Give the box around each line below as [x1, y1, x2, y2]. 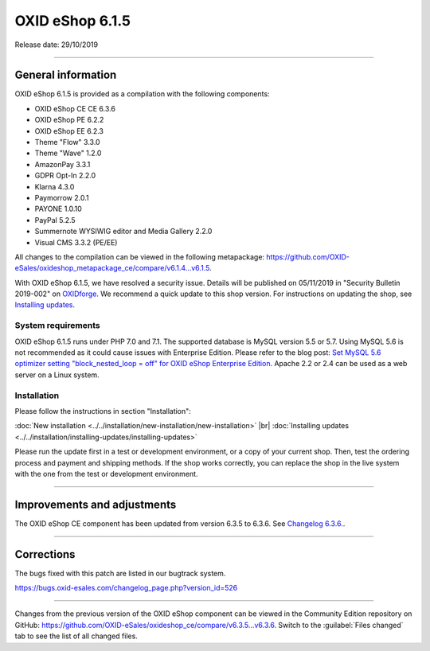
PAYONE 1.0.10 [34, 204, 83, 214]
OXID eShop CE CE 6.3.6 [34, 103, 115, 113]
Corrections [14, 548, 76, 561]
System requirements [14, 320, 100, 331]
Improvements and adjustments [14, 497, 177, 511]
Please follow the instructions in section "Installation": [14, 406, 191, 415]
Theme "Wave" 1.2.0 [34, 148, 102, 158]
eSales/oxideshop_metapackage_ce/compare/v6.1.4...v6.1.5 [14, 263, 210, 273]
